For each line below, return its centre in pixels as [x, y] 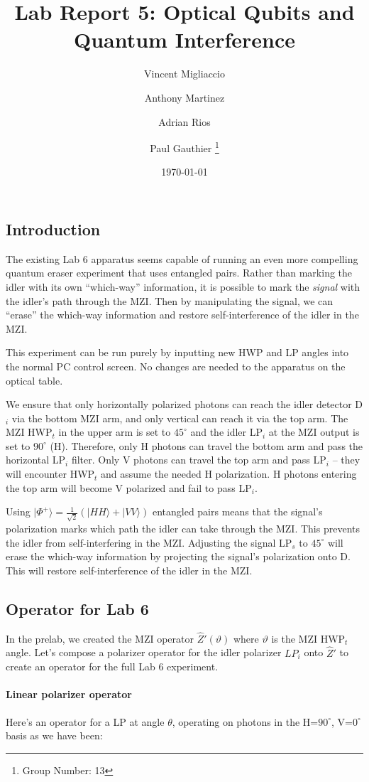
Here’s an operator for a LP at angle [85, 721]
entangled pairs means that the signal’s [237, 511]
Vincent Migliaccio [184, 74]
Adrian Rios [184, 121]
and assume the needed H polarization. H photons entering [229, 474]
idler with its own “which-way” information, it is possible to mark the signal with [183, 286]
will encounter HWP [50, 474]
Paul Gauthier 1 [184, 147]
